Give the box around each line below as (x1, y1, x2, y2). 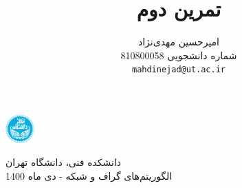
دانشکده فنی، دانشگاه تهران (5, 155, 122, 169)
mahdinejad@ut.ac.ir (131, 65, 226, 75)
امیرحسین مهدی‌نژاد (137, 34, 220, 49)
